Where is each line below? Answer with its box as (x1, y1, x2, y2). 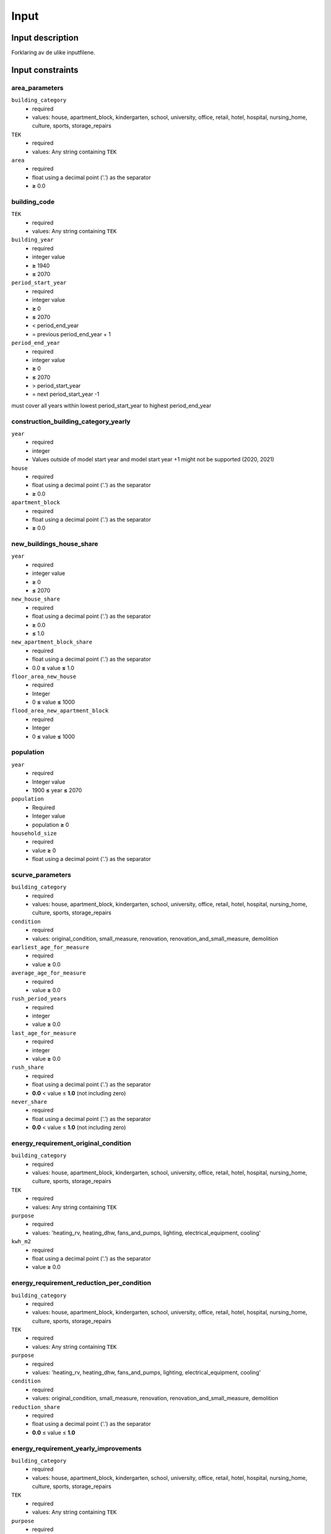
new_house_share (11, 596, 61, 603)
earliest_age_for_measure (11, 944, 89, 950)
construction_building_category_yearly (11, 417, 131, 426)
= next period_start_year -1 (32, 390, 99, 398)
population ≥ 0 (32, 821, 69, 828)
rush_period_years (11, 995, 67, 1003)
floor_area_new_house (11, 673, 77, 680)
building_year (11, 236, 54, 244)
